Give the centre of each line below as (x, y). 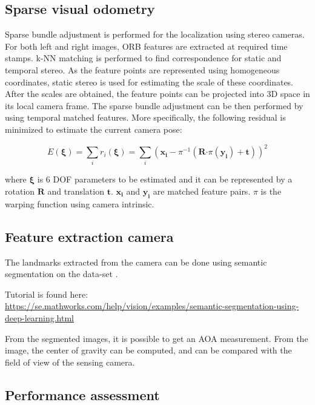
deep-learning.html (40, 317)
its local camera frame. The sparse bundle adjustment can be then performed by (154, 105)
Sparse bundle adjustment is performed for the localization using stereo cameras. (155, 34)
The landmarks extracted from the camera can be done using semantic (136, 262)
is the (271, 191)
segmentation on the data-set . (61, 274)
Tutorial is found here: (47, 294)
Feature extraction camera (89, 236)
